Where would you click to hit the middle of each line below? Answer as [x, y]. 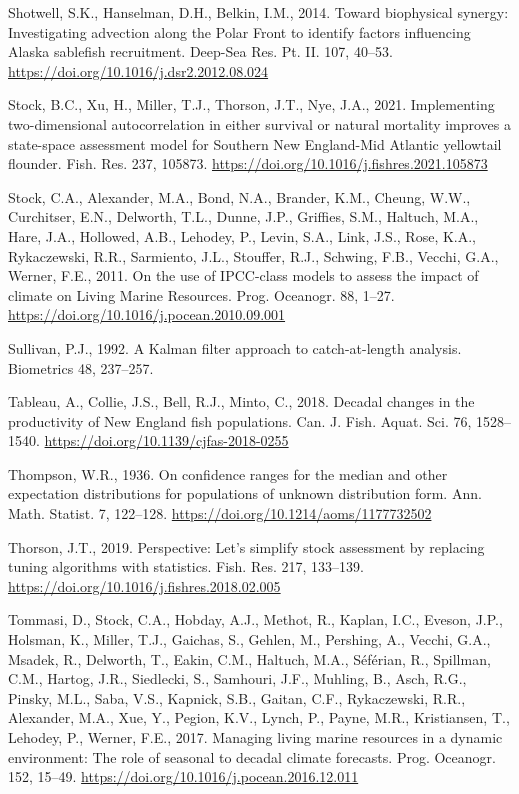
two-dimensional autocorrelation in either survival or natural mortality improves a [260, 123]
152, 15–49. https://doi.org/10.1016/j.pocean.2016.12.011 [183, 776]
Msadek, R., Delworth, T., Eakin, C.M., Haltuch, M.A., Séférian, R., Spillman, [249, 658]
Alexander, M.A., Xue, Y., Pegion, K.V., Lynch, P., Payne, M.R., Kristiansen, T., [259, 717]
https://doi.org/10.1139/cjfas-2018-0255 [166, 440]
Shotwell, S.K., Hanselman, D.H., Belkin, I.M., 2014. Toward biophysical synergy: [258, 12]
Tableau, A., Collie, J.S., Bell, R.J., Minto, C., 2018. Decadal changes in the [241, 401]
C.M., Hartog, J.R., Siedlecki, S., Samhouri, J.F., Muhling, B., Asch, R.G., [237, 678]
